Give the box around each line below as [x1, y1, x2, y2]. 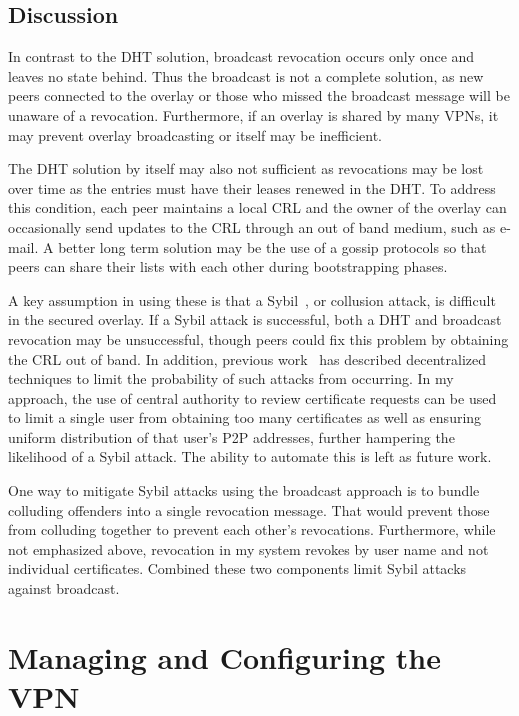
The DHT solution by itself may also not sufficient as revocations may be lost [8, 158, 484, 179]
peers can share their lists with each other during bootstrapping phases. [8, 256, 448, 277]
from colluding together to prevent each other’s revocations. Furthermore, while [8, 519, 496, 540]
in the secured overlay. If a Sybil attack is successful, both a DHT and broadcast [8, 309, 502, 330]
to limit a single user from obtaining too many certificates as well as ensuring [8, 407, 482, 428]
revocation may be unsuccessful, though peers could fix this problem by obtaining [8, 328, 509, 349]
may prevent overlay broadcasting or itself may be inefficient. [8, 124, 383, 145]
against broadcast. [8, 578, 120, 599]
